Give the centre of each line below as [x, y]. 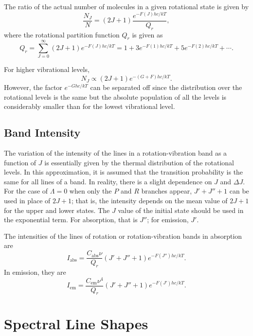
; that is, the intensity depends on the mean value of [149, 201]
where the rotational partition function [62, 34]
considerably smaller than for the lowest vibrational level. [90, 106]
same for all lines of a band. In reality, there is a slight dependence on [108, 181]
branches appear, [167, 191]
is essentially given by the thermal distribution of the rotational [139, 162]
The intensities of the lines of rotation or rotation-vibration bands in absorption [123, 236]
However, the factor [33, 87]
